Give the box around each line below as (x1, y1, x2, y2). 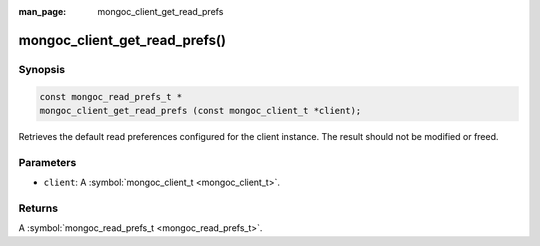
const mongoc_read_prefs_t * (39, 91, 183, 102)
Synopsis (18, 62, 65, 76)
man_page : (18, 6, 67, 17)
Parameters (18, 155, 77, 169)
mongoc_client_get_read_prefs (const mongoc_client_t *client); (39, 105, 362, 116)
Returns (18, 201, 59, 215)
